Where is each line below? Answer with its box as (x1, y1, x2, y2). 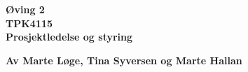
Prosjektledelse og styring (6, 29, 133, 44)
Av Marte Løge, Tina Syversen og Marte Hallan (6, 52, 242, 67)
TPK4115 (6, 15, 53, 30)
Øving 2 (6, 2, 45, 16)
